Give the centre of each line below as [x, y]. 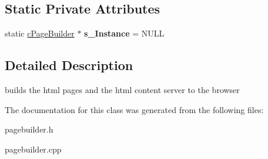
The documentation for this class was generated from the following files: [134, 109]
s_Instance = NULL [124, 33]
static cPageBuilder [40, 33]
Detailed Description [69, 65]
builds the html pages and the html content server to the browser [122, 90]
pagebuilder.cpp [33, 149]
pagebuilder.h [29, 129]
